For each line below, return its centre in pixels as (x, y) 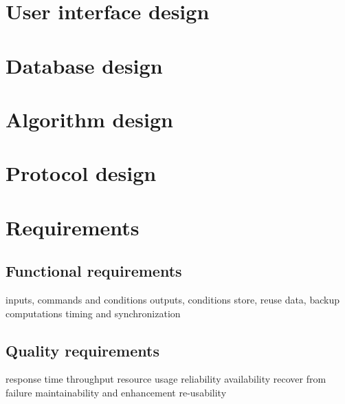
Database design (84, 65)
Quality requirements (82, 350)
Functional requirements (94, 271)
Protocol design (81, 173)
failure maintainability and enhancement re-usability (116, 393)
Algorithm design (89, 119)
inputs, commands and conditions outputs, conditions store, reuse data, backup (172, 300)
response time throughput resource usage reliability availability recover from (166, 379)
